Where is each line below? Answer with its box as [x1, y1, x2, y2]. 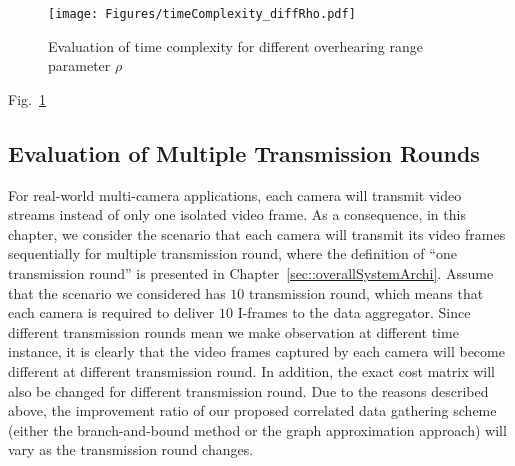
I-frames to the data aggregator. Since [237, 302, 471, 323]
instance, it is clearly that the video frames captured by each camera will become [8, 341, 505, 362]
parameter [48, 55, 111, 76]
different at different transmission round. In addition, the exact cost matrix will [8, 360, 496, 381]
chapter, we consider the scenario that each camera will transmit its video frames [8, 223, 506, 244]
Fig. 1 [8, 88, 46, 109]
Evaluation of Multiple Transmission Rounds [8, 137, 480, 168]
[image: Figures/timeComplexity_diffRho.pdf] [48, 7, 356, 21]
